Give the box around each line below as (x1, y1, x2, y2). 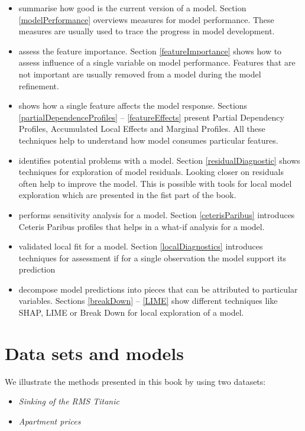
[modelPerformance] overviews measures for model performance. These (18, 13, 274, 25)
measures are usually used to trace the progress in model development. (18, 25, 275, 37)
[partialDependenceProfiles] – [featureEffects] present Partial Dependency (18, 111, 284, 123)
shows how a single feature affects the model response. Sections (18, 99, 248, 112)
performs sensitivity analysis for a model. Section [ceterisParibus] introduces (18, 208, 295, 221)
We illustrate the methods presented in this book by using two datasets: (5, 375, 266, 387)
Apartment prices (18, 414, 81, 427)
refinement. (18, 79, 59, 92)
